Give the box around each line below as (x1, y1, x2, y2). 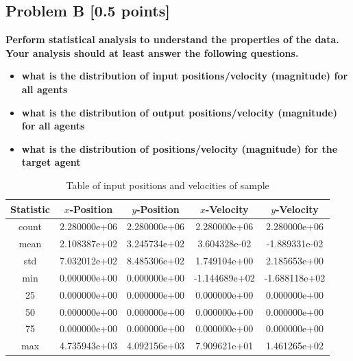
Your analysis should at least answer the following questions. (5, 45, 299, 60)
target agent (21, 155, 81, 169)
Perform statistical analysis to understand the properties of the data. (5, 32, 339, 47)
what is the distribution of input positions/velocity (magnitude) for (21, 69, 348, 83)
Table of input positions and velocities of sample (66, 177, 269, 192)
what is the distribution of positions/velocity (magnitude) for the (21, 141, 338, 155)
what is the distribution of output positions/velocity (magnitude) (21, 105, 337, 119)
